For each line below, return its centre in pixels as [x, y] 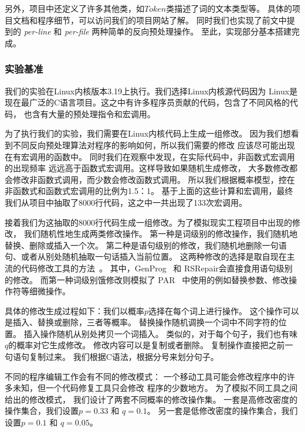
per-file [77, 31]
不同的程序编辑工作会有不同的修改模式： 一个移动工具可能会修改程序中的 [146, 376]
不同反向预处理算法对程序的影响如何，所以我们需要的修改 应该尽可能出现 [154, 144]
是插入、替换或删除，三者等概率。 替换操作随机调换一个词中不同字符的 [142, 322]
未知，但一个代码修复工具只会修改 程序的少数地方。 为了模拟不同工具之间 [155, 388]
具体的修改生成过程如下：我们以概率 [74, 310]
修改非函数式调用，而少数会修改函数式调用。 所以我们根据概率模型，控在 [154, 179]
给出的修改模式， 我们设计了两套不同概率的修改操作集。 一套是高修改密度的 [151, 399]
